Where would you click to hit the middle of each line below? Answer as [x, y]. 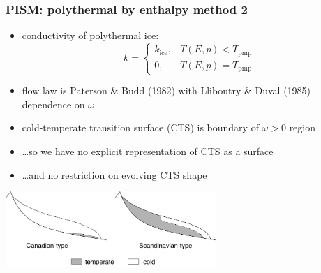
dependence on [53, 104]
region [303, 127]
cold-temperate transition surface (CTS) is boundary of [140, 127]
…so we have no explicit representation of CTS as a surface [148, 151]
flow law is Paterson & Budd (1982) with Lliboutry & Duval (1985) [166, 90]
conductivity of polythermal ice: [90, 35]
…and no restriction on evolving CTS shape [114, 174]
